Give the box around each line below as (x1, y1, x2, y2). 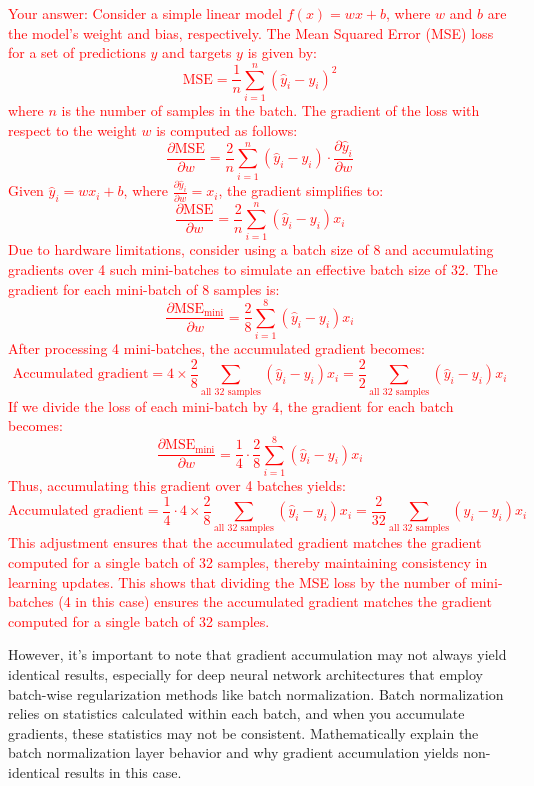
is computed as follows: (156, 119, 298, 140)
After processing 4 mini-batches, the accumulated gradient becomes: (8, 338, 425, 359)
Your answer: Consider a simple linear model (8, 3, 283, 23)
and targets (162, 42, 232, 63)
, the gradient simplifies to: (218, 180, 384, 201)
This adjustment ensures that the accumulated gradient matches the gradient (8, 532, 482, 553)
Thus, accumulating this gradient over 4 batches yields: (8, 475, 346, 496)
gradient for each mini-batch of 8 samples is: (8, 278, 280, 299)
